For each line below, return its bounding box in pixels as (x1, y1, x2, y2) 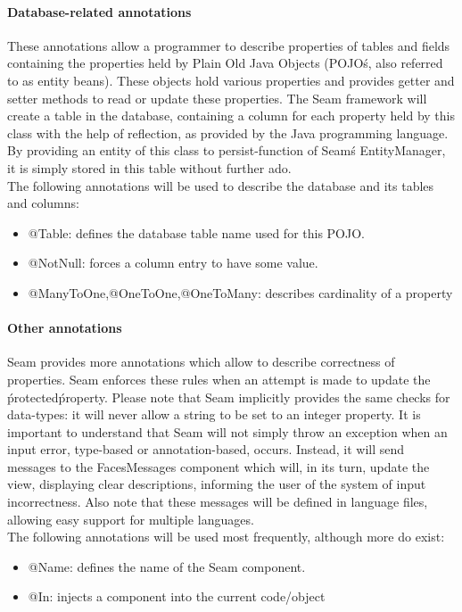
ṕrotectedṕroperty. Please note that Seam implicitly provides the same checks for (7, 387, 450, 406)
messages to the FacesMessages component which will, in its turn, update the (7, 457, 430, 476)
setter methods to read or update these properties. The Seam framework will (7, 88, 427, 107)
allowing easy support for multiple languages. (7, 509, 254, 528)
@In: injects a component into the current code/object (28, 587, 326, 606)
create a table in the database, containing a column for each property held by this (7, 106, 455, 125)
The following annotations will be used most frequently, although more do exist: (7, 527, 445, 546)
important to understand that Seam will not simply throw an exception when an (7, 422, 448, 441)
